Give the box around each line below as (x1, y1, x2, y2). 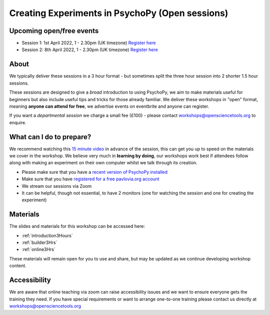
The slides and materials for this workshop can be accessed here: (9, 223, 145, 229)
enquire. (9, 119, 26, 125)
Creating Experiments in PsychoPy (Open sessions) (9, 8, 228, 19)
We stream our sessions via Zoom (21, 183, 92, 189)
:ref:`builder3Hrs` (21, 239, 57, 245)
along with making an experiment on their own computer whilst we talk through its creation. (9, 160, 197, 166)
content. (9, 263, 27, 269)
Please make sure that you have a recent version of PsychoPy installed (21, 169, 167, 175)
